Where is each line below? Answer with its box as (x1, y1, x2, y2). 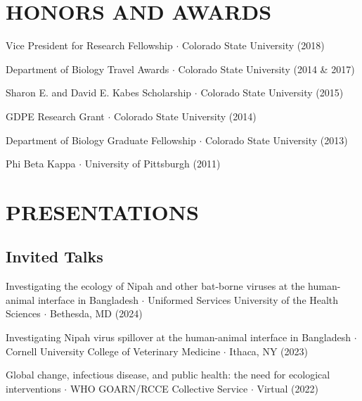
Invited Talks (6, 246, 103, 267)
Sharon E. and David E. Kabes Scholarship (6, 85, 192, 100)
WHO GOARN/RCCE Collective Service (70, 381, 248, 395)
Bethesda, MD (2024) (50, 306, 143, 321)
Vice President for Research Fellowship (6, 38, 173, 53)
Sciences (6, 306, 41, 321)
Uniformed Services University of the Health (148, 292, 339, 307)
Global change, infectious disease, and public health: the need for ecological (6, 367, 330, 382)
